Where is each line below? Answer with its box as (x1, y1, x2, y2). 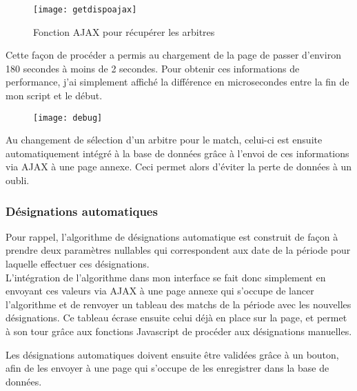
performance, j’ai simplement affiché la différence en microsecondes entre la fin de (6, 74, 349, 89)
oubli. (6, 173, 30, 188)
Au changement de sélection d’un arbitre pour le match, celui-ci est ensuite (6, 132, 323, 147)
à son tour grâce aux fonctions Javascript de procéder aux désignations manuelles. (6, 324, 352, 339)
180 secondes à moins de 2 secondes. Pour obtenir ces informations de (6, 61, 300, 75)
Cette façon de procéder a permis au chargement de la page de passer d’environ (6, 48, 341, 62)
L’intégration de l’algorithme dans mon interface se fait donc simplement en (6, 270, 326, 284)
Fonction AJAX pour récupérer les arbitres (33, 24, 215, 39)
